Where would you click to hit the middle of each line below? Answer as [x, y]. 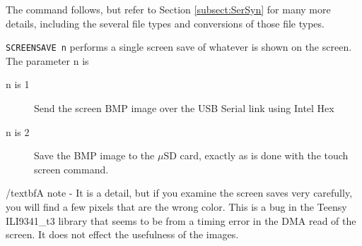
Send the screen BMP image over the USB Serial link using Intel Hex [184, 108]
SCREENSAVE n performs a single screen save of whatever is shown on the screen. [179, 47]
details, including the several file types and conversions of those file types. [165, 23]
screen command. [71, 169]
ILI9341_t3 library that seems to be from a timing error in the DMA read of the [181, 220]
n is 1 [18, 84]
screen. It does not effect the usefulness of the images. [122, 234]
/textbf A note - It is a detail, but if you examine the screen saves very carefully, [179, 193]
